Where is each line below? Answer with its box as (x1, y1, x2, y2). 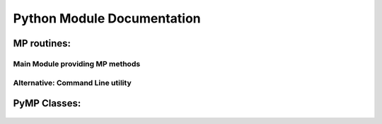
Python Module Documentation (13, 11, 201, 26)
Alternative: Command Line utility (13, 77, 132, 87)
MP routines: (13, 37, 71, 49)
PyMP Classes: (13, 97, 81, 109)
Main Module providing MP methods (13, 58, 141, 68)
